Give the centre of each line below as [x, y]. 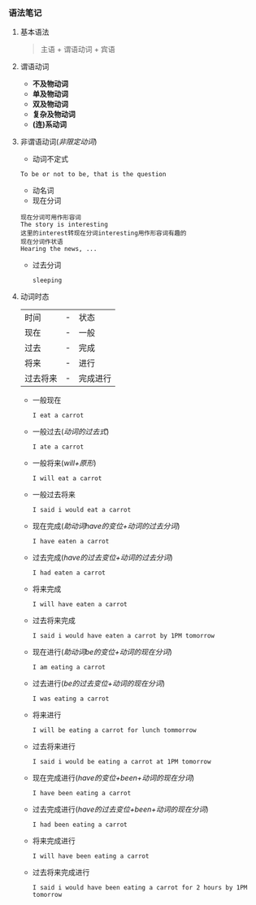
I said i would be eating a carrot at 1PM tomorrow [121, 762]
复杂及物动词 [54, 115]
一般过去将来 [54, 495]
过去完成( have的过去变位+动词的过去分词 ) [102, 557]
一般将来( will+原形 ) [64, 463]
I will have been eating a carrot [91, 856]
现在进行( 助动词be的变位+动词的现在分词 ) [102, 652]
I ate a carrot [58, 447]
